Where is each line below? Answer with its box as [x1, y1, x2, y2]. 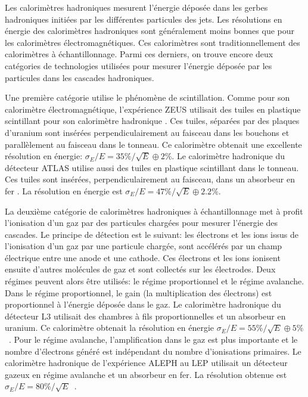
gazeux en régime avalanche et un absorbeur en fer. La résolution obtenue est [5, 368, 287, 380]
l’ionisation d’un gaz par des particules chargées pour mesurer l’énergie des [5, 216, 278, 229]
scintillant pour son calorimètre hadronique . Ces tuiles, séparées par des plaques [5, 114, 300, 127]
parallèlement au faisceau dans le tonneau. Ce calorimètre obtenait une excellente [5, 138, 302, 150]
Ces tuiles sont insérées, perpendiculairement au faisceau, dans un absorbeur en [5, 173, 295, 185]
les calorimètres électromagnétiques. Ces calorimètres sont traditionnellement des [5, 36, 300, 48]
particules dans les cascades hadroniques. [5, 71, 154, 83]
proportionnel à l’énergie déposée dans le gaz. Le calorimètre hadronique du [5, 298, 281, 311]
